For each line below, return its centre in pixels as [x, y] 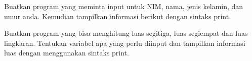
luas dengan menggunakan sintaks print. [67, 53]
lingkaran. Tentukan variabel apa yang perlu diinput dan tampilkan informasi [125, 43]
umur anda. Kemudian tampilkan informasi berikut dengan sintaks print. [118, 16]
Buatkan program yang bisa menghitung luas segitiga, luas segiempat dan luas [126, 33]
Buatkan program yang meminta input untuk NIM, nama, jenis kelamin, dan [124, 6]
